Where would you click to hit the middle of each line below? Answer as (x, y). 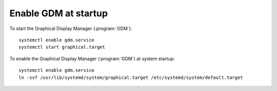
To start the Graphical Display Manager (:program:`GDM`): (71, 28)
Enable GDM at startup (58, 13)
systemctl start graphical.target (62, 47)
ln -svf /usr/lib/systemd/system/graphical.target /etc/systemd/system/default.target (131, 77)
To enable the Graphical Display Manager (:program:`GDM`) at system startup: (92, 58)
